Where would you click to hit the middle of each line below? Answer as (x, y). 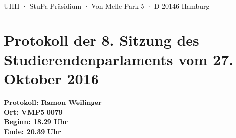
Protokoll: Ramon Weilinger (53, 102)
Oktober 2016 (51, 79)
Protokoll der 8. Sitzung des (102, 40)
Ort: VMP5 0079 (33, 112)
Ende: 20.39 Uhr (33, 131)
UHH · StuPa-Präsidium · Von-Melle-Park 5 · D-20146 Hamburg (107, 6)
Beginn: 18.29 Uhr (36, 121)
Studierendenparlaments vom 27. (119, 59)
